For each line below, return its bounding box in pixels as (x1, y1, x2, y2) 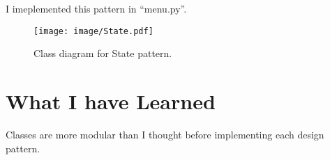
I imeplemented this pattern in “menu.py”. (6, 1, 187, 15)
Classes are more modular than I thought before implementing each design (6, 127, 324, 141)
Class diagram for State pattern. (33, 46, 172, 61)
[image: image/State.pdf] (33, 26, 153, 36)
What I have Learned (6, 87, 216, 115)
